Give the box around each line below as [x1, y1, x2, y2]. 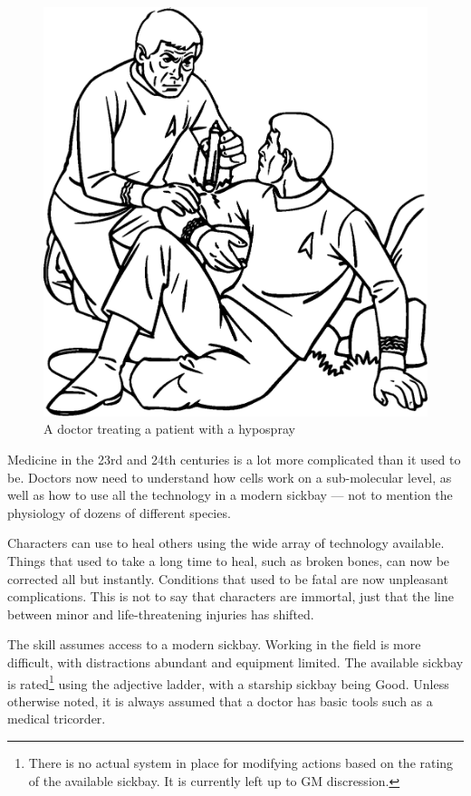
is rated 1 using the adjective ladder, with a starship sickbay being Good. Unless [7, 671, 449, 693]
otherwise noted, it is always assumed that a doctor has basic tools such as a [7, 691, 433, 710]
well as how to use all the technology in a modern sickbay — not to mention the [7, 485, 453, 504]
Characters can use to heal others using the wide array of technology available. [7, 533, 445, 552]
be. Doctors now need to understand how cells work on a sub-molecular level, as [7, 467, 452, 486]
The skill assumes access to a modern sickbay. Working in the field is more [7, 635, 421, 654]
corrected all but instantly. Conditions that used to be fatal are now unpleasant [7, 569, 448, 588]
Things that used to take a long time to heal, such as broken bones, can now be [7, 551, 450, 570]
